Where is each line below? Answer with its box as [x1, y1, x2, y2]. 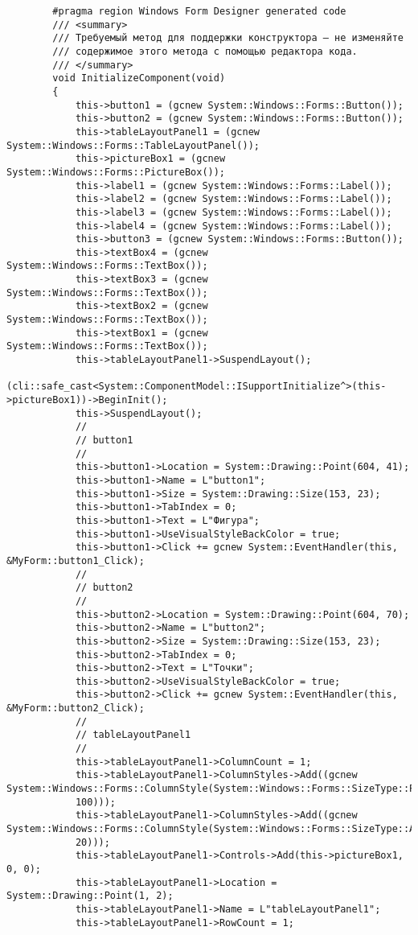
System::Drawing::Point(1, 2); [6, 890, 174, 902]
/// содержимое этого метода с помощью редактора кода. [52, 45, 358, 57]
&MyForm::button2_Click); [6, 702, 145, 715]
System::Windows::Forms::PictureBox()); [6, 166, 226, 178]
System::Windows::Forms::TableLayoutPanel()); [6, 139, 260, 151]
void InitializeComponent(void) [52, 72, 226, 84]
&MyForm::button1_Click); [6, 554, 145, 566]
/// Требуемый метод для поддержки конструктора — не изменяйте [52, 32, 404, 44]
